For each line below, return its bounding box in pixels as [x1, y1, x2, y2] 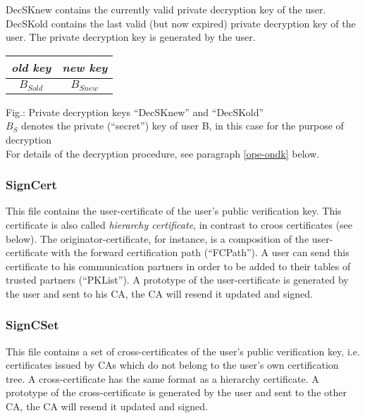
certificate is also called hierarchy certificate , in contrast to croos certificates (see [6, 217, 353, 232]
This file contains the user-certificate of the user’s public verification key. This [6, 203, 342, 218]
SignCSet [6, 316, 59, 334]
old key [11, 58, 51, 75]
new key [62, 58, 108, 75]
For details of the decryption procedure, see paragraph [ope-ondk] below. [6, 146, 320, 160]
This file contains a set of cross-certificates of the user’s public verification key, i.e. [6, 343, 360, 358]
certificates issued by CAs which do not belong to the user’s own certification [6, 357, 339, 372]
